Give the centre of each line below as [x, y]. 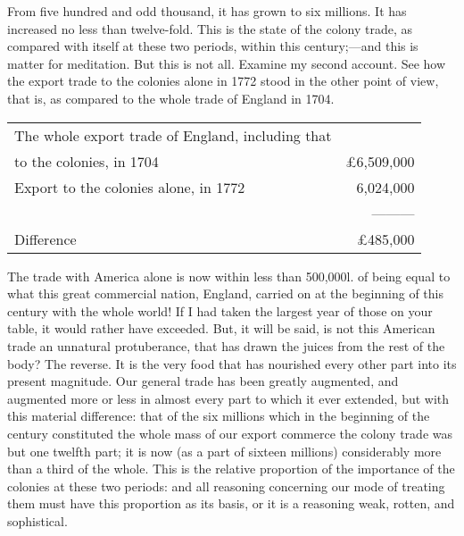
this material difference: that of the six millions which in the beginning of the [219, 416]
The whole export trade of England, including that [173, 135]
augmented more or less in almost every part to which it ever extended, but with [228, 398]
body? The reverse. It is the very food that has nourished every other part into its [232, 363]
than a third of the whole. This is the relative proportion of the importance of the [231, 469]
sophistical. [37, 520]
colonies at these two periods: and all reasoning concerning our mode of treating [226, 486]
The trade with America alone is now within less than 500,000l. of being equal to [229, 276]
